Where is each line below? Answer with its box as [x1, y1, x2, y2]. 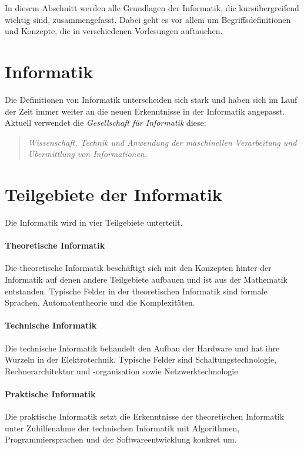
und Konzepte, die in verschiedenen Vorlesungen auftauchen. [5, 25, 223, 37]
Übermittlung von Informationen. [28, 148, 148, 160]
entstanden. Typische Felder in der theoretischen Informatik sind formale [5, 284, 268, 297]
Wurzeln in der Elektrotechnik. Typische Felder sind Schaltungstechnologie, [5, 353, 277, 366]
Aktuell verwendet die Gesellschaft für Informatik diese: [5, 116, 206, 129]
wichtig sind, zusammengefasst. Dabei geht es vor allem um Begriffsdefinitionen [5, 13, 291, 25]
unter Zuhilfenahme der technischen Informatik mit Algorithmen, [5, 421, 240, 434]
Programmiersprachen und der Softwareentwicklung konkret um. [5, 433, 237, 445]
